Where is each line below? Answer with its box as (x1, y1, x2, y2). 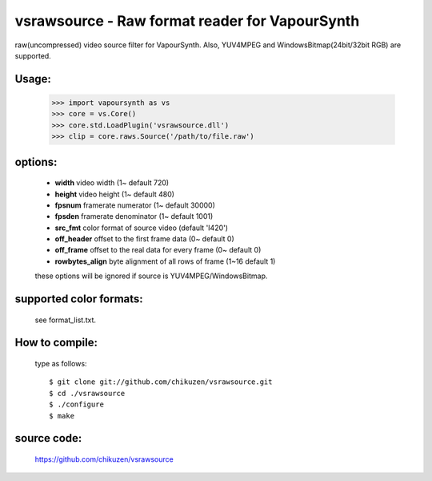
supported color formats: (14, 293, 143, 306)
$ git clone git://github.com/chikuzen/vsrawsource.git (49, 378, 273, 386)
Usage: (14, 72, 52, 86)
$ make (49, 411, 75, 420)
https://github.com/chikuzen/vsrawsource (34, 455, 174, 464)
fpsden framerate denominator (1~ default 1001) (54, 212, 214, 221)
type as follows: (34, 359, 87, 369)
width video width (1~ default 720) (54, 178, 170, 188)
